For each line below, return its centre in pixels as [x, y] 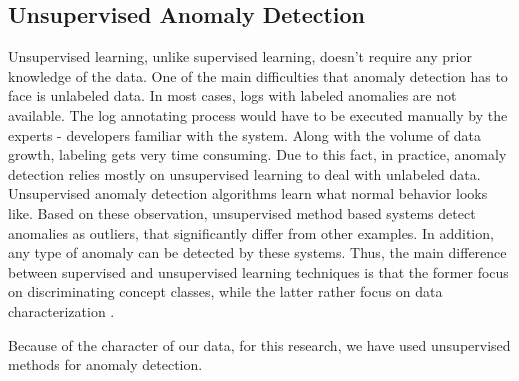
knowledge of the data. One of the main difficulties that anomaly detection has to [258, 75]
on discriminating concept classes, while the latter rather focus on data [225, 291]
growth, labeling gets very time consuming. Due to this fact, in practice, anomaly [257, 154]
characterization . [61, 310]
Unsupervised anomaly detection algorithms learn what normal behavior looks [248, 193]
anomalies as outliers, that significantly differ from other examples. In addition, [251, 232]
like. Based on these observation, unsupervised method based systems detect [242, 212]
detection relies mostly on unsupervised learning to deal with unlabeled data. [244, 173]
